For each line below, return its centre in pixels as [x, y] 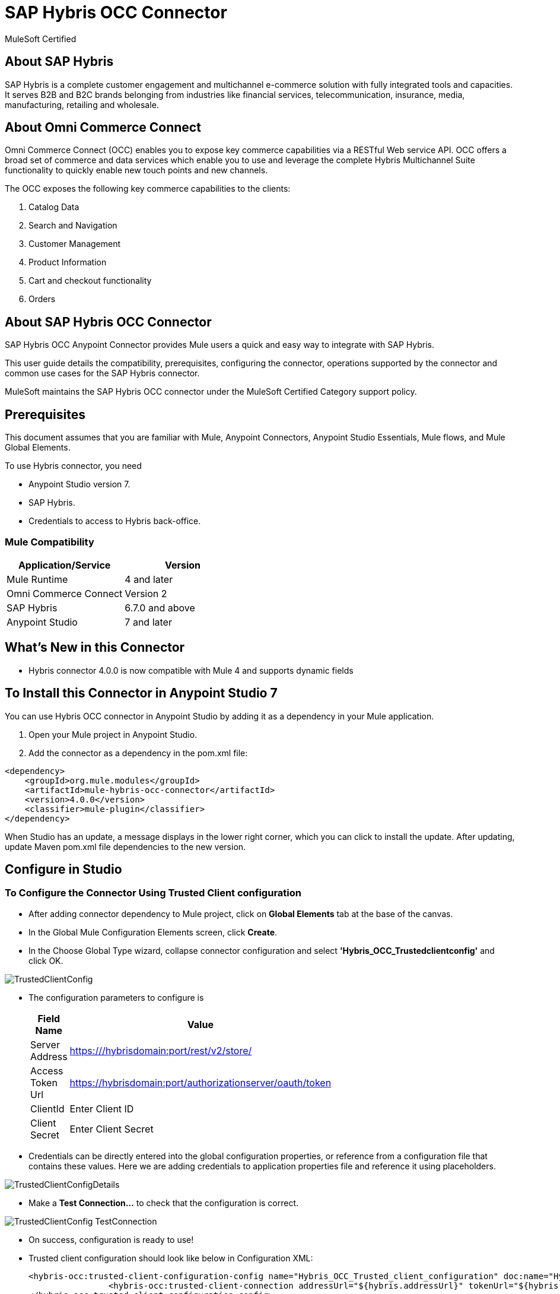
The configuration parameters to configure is [116, 997]
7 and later [148, 622]
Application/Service [64, 565]
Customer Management [75, 244]
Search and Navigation [73, 226]
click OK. [46, 960]
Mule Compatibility [50, 542]
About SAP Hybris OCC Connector [108, 322]
